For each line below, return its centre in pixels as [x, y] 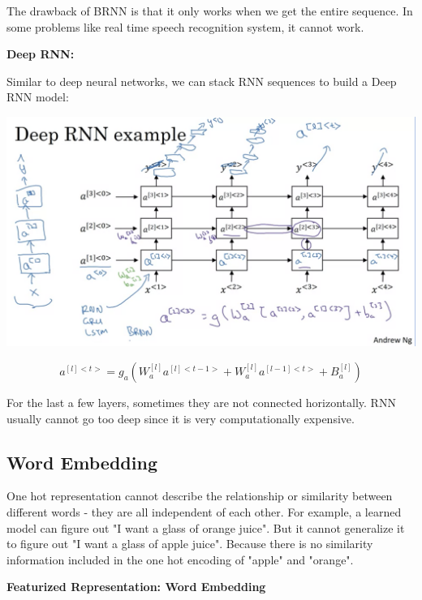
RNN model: [38, 97]
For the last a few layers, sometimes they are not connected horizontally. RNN [201, 403]
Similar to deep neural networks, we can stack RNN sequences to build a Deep [202, 81]
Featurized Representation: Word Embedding [136, 587]
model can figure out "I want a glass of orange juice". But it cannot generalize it [206, 527]
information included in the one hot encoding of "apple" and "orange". [180, 559]
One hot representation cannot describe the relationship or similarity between [200, 496]
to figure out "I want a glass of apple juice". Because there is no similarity [190, 544]
